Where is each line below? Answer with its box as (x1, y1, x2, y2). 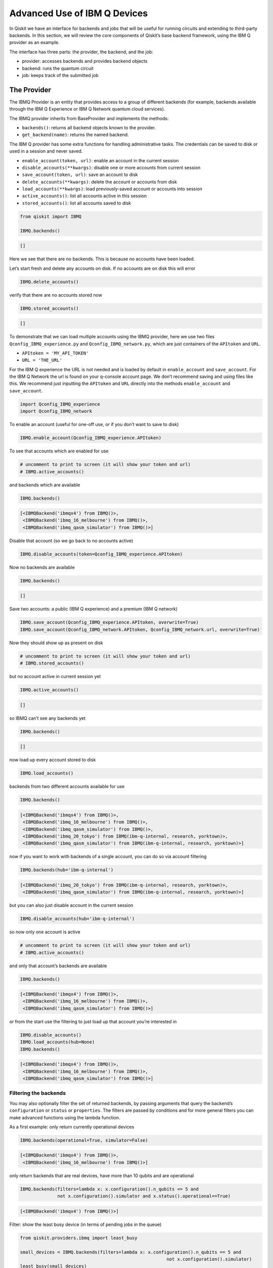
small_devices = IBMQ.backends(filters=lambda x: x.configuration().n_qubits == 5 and (20, 1249, 242, 1255)
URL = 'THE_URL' (22, 358, 63, 363)
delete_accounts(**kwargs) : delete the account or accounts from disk (22, 179, 177, 185)
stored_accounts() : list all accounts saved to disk (22, 200, 131, 206)
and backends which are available (9, 482, 80, 488)
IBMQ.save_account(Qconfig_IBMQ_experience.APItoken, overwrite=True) (20, 619, 199, 625)
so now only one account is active (9, 929, 80, 935)
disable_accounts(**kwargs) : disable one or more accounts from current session (22, 164, 201, 170)
